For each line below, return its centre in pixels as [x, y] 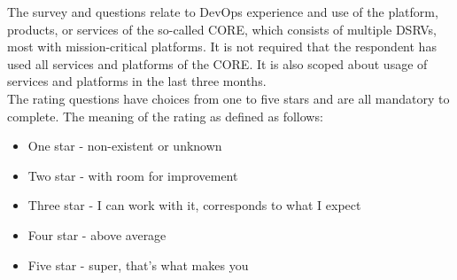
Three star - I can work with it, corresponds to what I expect [194, 205]
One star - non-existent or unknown [125, 146]
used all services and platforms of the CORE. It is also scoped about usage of [217, 63]
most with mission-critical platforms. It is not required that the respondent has [222, 47]
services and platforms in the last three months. [137, 81]
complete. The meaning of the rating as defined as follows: [165, 116]
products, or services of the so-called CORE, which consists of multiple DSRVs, [222, 29]
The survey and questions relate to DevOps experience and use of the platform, [223, 12]
